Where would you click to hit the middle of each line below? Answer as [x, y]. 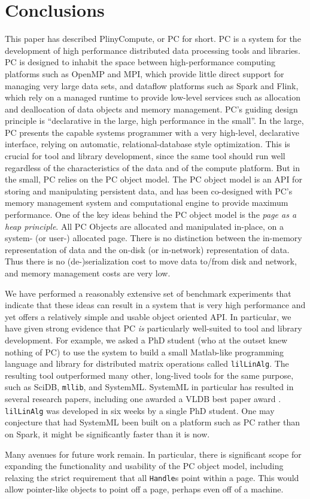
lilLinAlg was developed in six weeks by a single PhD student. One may [140, 410]
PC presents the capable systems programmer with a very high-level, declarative [152, 132]
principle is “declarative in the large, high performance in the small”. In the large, [154, 121]
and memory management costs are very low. [88, 273]
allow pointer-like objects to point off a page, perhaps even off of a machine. [144, 489]
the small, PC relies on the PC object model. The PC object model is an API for [154, 179]
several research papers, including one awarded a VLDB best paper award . [143, 399]
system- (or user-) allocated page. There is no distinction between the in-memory [154, 238]
